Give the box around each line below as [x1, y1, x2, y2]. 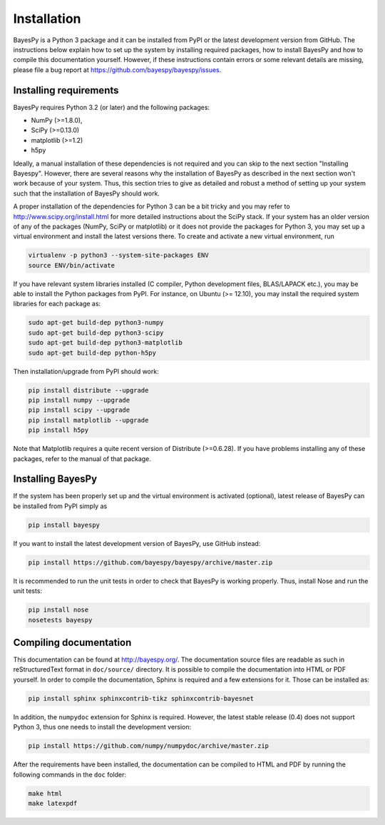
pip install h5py [28, 426, 89, 435]
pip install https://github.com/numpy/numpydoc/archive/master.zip [28, 742, 269, 750]
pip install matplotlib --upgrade [28, 416, 149, 424]
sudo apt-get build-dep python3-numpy [28, 318, 164, 327]
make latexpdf [28, 799, 78, 807]
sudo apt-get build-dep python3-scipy [28, 328, 164, 337]
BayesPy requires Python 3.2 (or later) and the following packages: [13, 103, 210, 111]
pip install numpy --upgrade [28, 396, 130, 404]
